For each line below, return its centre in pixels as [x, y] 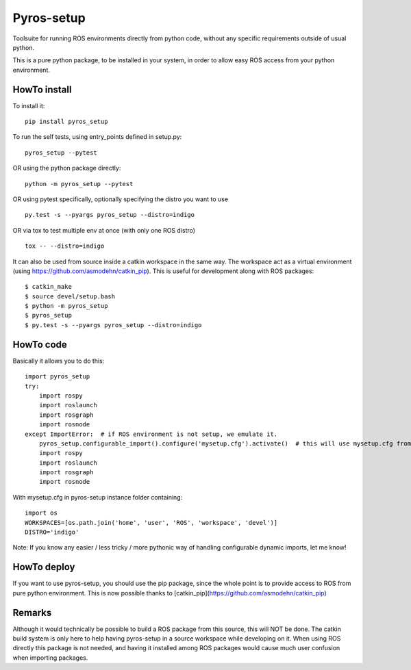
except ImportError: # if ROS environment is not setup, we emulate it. [151, 434]
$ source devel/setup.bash [70, 296]
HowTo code [40, 345]
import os [41, 513]
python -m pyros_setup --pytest [79, 184]
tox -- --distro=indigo [65, 246]
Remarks [32, 613]
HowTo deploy [44, 567]
